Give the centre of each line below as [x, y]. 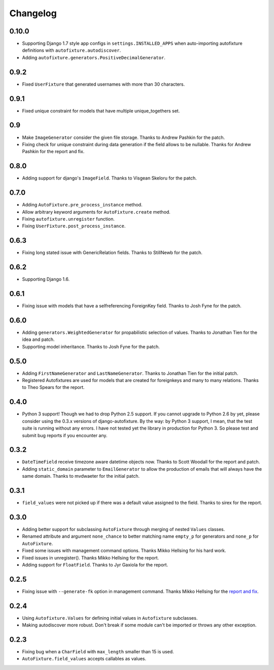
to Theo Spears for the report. [53, 387]
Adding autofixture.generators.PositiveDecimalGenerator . [94, 57]
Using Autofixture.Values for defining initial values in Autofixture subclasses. [110, 618]
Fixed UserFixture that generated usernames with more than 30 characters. [104, 84]
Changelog [33, 13]
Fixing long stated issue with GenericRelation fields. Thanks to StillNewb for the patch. [112, 253]
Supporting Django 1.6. [46, 279]
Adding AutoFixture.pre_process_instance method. [82, 205]
